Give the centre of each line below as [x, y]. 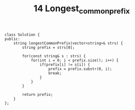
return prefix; [38, 94]
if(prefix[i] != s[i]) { [65, 65]
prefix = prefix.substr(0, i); [80, 69]
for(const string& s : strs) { [54, 56]
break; [55, 73]
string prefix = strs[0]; [49, 47]
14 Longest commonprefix [82, 9]
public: [12, 39]
